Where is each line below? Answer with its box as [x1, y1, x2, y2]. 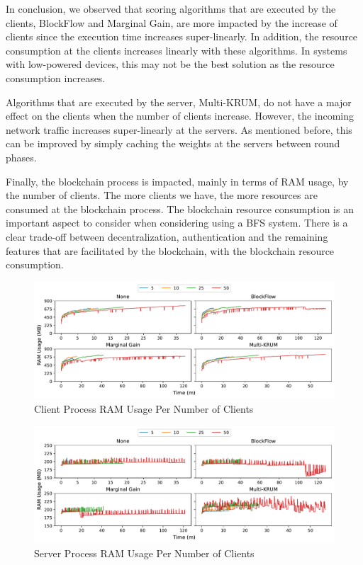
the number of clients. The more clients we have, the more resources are [6, 188, 318, 202]
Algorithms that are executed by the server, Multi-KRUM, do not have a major [6, 94, 352, 109]
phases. [6, 149, 37, 164]
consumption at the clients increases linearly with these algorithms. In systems [6, 42, 347, 57]
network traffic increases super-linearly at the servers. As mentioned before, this [6, 122, 352, 137]
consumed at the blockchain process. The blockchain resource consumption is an [6, 201, 354, 216]
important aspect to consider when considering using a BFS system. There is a [6, 215, 348, 230]
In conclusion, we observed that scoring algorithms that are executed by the [6, 1, 336, 16]
